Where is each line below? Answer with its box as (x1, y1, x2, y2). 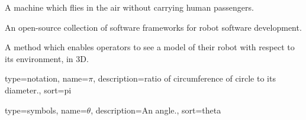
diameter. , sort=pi (5, 83, 72, 96)
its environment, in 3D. (5, 52, 89, 64)
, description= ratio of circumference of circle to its (93, 72, 276, 85)
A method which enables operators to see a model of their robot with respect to (5, 41, 295, 53)
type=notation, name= (5, 72, 89, 85)
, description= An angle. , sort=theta (91, 103, 221, 116)
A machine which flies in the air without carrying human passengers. (5, 1, 254, 13)
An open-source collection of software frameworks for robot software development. (5, 21, 302, 33)
